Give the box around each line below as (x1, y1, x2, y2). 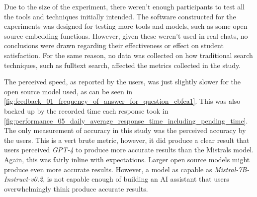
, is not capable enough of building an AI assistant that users (43, 174, 229, 184)
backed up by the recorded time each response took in (4, 105, 169, 116)
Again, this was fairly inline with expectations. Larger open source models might (4, 154, 250, 164)
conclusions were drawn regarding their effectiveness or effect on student (4, 40, 224, 51)
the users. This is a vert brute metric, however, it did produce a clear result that (4, 134, 250, 145)
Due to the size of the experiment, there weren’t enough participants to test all (4, 1, 245, 11)
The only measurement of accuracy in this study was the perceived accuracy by (4, 125, 246, 135)
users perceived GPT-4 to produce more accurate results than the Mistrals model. (4, 144, 254, 155)
